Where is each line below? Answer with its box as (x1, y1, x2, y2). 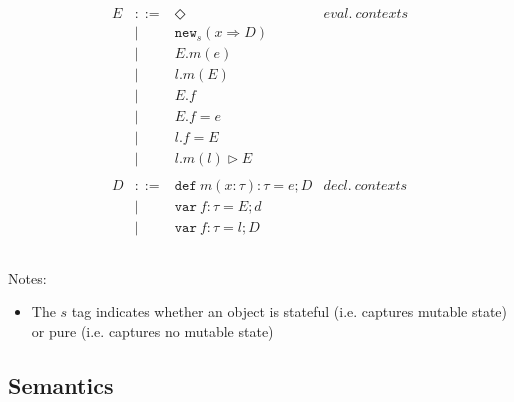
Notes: (8, 267, 47, 288)
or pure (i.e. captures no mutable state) (31, 320, 274, 341)
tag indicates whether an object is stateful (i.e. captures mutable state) (71, 301, 508, 322)
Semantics (8, 369, 114, 400)
